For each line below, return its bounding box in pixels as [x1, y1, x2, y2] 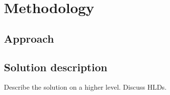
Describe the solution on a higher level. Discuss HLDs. [4, 82, 167, 92]
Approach [4, 31, 54, 46]
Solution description [4, 59, 107, 74]
